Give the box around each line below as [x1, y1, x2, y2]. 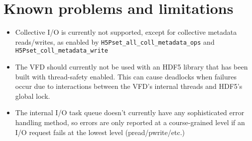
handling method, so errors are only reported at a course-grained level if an [15, 117, 245, 127]
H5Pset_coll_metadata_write [15, 47, 108, 55]
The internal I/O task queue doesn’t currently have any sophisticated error [15, 107, 245, 118]
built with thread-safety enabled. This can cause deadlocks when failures [15, 71, 237, 81]
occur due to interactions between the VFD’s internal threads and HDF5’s [15, 81, 243, 91]
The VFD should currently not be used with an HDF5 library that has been [15, 62, 248, 72]
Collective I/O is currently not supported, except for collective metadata [15, 27, 237, 37]
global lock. [15, 90, 50, 101]
